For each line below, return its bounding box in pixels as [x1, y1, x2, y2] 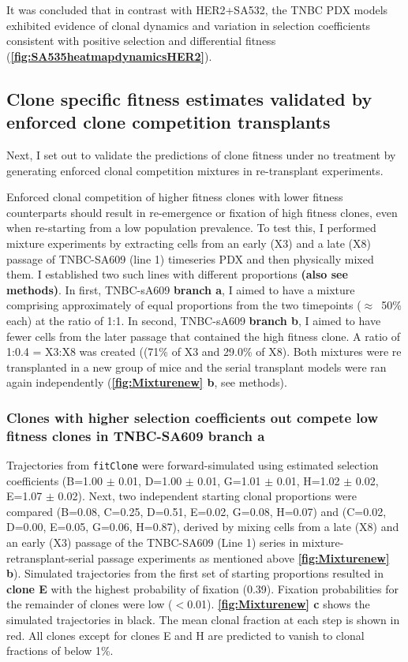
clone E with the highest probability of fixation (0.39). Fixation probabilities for [6, 580, 399, 597]
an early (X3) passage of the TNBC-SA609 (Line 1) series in [6, 534, 299, 551]
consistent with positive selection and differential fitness [6, 32, 276, 49]
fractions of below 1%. [6, 642, 114, 659]
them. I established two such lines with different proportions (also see [6, 266, 348, 282]
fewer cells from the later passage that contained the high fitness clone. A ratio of [6, 327, 401, 344]
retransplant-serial [6, 549, 95, 566]
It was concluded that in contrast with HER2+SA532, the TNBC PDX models [6, 2, 388, 17]
